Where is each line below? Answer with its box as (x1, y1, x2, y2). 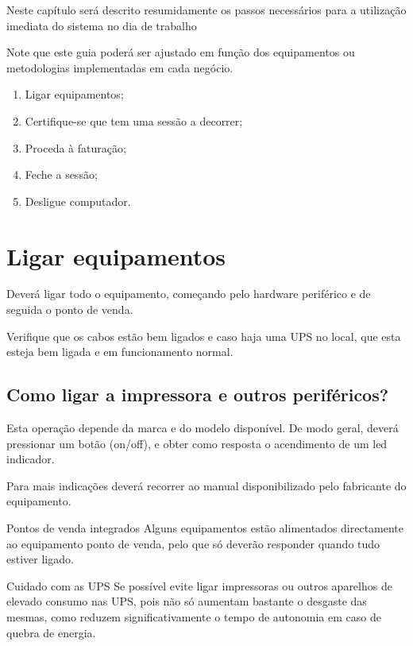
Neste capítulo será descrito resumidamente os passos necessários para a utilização (6, 2, 407, 17)
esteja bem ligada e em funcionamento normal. (6, 343, 234, 360)
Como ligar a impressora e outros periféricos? (6, 382, 389, 407)
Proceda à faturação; (25, 139, 126, 156)
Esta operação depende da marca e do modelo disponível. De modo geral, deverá (6, 420, 399, 436)
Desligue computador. (25, 192, 131, 209)
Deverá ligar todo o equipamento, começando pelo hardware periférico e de (6, 285, 371, 302)
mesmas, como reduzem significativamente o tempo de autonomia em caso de (6, 608, 381, 625)
